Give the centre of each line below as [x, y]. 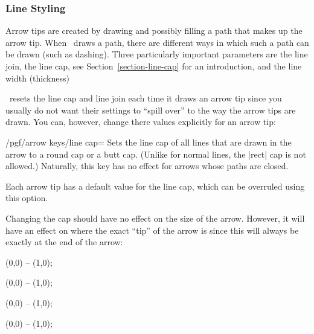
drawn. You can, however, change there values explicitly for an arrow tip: [141, 122]
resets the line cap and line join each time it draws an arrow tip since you [146, 98]
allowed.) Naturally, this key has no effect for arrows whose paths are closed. [147, 166]
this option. [27, 198]
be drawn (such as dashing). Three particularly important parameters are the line [157, 54]
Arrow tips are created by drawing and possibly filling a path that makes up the [154, 31]
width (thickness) [37, 78]
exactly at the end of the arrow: [64, 242]
